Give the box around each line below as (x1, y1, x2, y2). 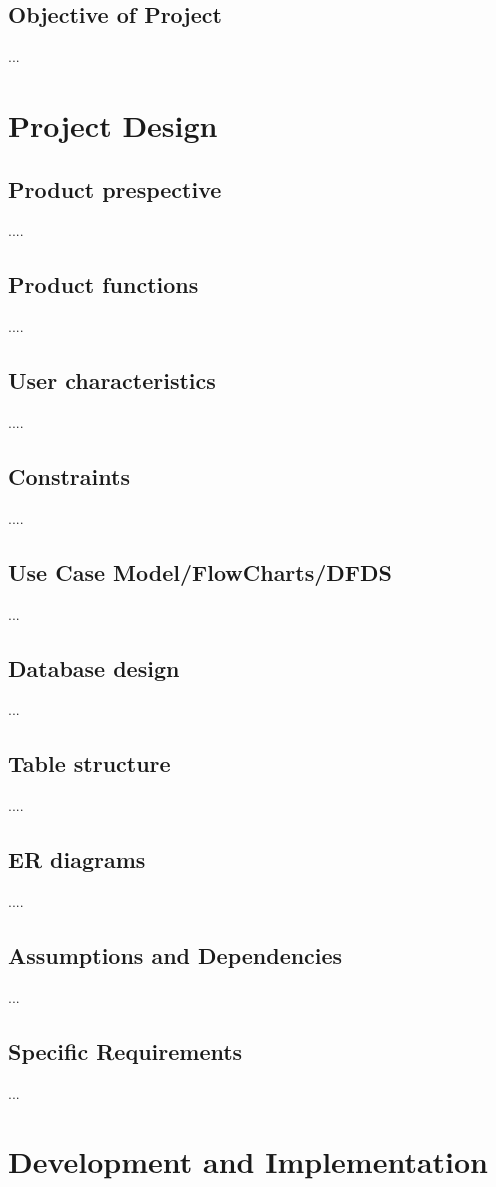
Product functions (8, 269, 199, 300)
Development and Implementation (8, 1141, 489, 1182)
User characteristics (8, 365, 216, 396)
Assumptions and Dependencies (8, 939, 343, 970)
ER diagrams (8, 844, 146, 875)
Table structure (8, 748, 171, 779)
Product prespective (8, 173, 222, 204)
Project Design (8, 104, 218, 145)
